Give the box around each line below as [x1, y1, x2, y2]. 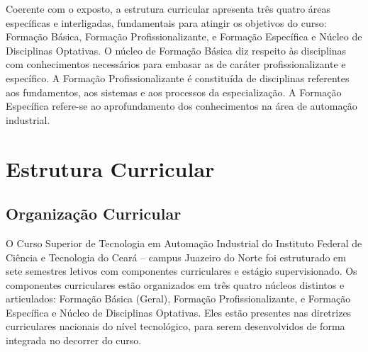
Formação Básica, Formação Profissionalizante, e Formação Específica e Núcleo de [6, 29, 362, 44]
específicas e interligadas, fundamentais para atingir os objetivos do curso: [6, 15, 327, 30]
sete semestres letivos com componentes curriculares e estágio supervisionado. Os [6, 263, 357, 278]
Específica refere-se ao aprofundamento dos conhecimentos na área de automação [6, 98, 357, 113]
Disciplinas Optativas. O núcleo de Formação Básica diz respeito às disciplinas [6, 42, 346, 57]
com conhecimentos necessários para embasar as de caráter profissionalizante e [6, 57, 346, 72]
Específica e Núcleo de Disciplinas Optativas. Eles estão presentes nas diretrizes [6, 305, 352, 319]
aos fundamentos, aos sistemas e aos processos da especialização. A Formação [6, 84, 342, 99]
